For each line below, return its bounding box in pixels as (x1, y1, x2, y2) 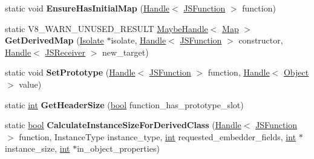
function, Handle (208, 66, 270, 79)
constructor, (238, 34, 283, 47)
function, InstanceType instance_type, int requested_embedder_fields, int (19, 130, 296, 143)
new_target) (102, 45, 149, 58)
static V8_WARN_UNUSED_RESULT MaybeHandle (5, 22, 208, 34)
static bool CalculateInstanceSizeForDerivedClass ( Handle (5, 118, 241, 131)
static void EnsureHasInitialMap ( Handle (5, 2, 170, 14)
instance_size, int (5, 142, 70, 155)
